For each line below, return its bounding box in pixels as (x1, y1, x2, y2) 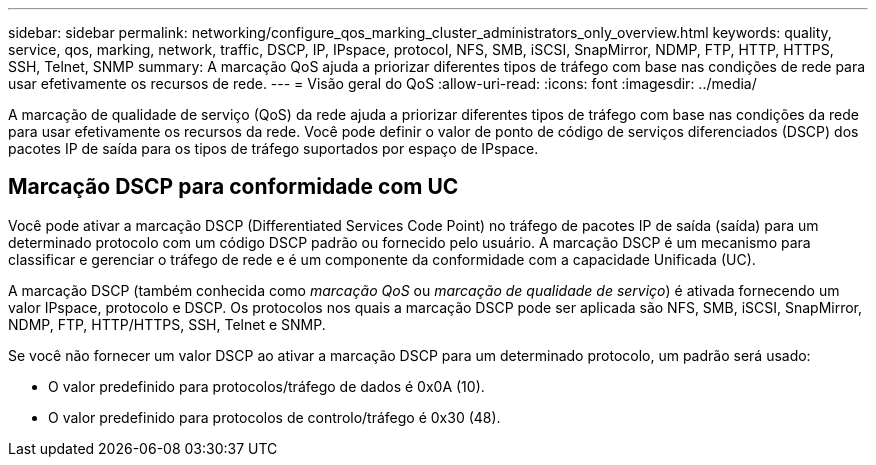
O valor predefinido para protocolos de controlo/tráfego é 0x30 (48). (48, 408, 501, 426)
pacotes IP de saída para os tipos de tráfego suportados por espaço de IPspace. (8, 140, 539, 157)
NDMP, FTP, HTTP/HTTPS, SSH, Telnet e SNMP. (8, 315, 326, 333)
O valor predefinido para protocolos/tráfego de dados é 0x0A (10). (48, 377, 485, 395)
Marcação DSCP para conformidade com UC (8, 174, 459, 200)
